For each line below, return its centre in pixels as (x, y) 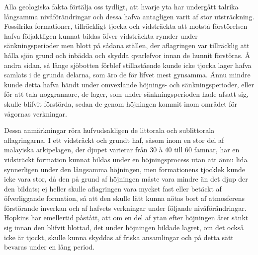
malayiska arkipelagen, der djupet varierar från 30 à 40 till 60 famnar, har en (122, 150)
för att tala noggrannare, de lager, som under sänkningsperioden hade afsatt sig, (126, 94)
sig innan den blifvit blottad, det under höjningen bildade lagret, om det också (124, 227)
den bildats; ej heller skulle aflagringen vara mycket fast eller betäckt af (113, 188)
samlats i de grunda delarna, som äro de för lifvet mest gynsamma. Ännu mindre (127, 75)
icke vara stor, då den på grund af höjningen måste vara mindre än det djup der (126, 179)
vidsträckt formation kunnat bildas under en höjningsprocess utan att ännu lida (126, 159)
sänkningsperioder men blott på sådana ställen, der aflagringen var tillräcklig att (127, 45)
